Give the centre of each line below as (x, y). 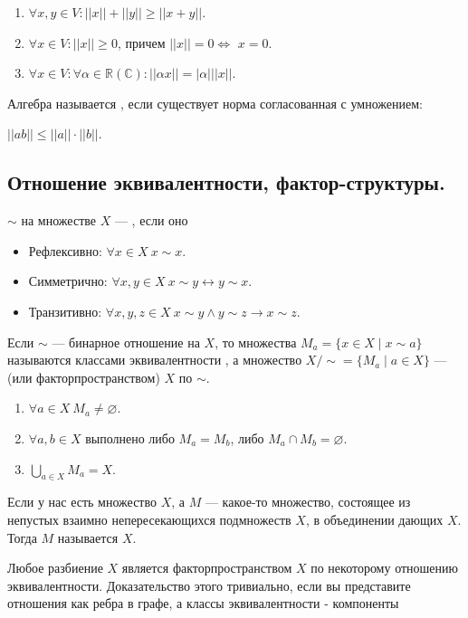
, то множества (256, 342)
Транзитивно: (65, 311)
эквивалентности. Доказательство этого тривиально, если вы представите (209, 585)
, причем (141, 42)
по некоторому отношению (384, 568)
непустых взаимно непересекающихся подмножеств (149, 519)
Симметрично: (68, 281)
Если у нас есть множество (82, 502)
